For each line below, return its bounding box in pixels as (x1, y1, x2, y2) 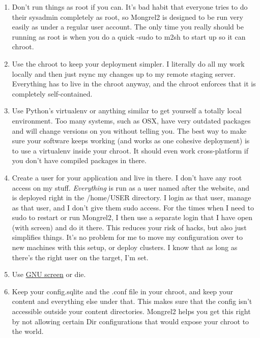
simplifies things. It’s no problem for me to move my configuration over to (12, 232, 243, 242)
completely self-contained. (12, 88, 93, 99)
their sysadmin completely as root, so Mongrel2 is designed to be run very (12, 11, 243, 22)
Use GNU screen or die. (12, 269, 86, 280)
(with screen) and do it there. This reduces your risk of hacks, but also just (12, 222, 247, 232)
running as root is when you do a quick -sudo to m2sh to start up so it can (12, 31, 246, 42)
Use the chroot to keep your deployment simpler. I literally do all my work (12, 58, 245, 69)
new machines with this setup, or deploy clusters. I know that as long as (12, 242, 238, 253)
